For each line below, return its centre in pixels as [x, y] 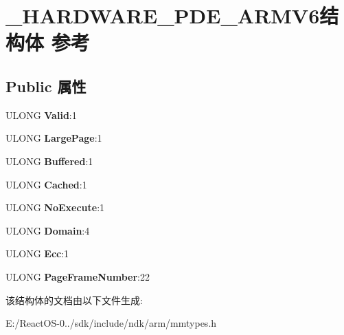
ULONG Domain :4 [48, 230]
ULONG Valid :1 [41, 115]
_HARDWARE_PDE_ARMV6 [163, 15]
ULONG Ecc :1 [37, 253]
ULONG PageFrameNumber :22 [78, 276]
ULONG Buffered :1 [49, 161]
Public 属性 [46, 86]
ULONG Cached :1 [46, 184]
